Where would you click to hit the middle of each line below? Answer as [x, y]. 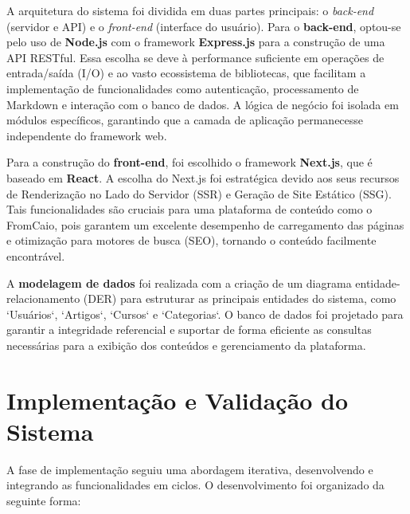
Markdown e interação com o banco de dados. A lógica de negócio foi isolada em [203, 104]
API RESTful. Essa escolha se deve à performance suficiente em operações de [195, 57]
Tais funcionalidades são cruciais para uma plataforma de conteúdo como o [189, 209]
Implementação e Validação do [178, 400]
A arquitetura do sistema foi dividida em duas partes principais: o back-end [190, 10]
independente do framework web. [87, 135]
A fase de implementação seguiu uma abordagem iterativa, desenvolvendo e [190, 469]
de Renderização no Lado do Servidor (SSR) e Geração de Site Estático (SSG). [199, 193]
